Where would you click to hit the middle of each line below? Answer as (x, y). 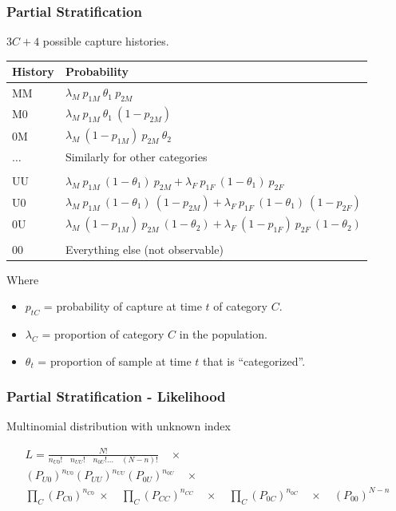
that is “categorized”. (254, 360)
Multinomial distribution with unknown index (119, 426)
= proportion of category (103, 334)
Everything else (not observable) (144, 249)
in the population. (223, 334)
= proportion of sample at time (115, 360)
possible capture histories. (106, 41)
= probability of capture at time (123, 306)
